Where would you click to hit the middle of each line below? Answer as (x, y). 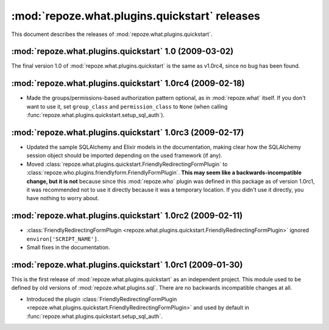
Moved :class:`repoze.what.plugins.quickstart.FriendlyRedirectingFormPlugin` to (127, 164)
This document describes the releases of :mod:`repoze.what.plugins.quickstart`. (112, 34)
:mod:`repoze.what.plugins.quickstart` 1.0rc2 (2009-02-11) (127, 216)
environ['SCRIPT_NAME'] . (63, 239)
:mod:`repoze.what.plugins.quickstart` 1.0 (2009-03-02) (122, 52)
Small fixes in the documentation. (68, 248)
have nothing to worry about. (63, 198)
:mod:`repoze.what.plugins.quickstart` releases (136, 16)
